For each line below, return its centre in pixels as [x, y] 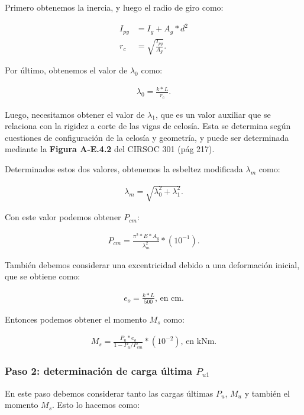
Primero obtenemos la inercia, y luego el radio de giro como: [114, 7]
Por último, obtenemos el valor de [66, 70]
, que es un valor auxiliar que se [213, 114]
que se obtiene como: [43, 276]
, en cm [168, 298]
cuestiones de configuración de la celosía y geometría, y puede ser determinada [147, 137]
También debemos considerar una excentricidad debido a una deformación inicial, [152, 264]
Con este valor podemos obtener [63, 217]
